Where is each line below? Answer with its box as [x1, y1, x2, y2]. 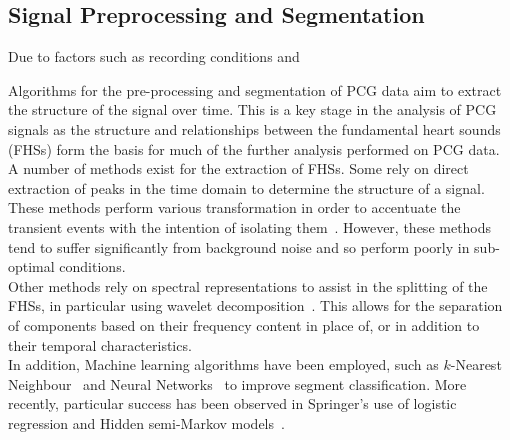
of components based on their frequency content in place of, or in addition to [8, 314, 480, 335]
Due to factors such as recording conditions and [8, 46, 300, 67]
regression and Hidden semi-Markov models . [8, 412, 285, 433]
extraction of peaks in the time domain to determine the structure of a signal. [8, 177, 485, 198]
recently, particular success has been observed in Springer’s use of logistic [8, 393, 457, 414]
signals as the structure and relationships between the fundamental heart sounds [8, 118, 501, 139]
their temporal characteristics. [8, 334, 192, 355]
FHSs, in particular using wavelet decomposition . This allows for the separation [8, 295, 503, 316]
